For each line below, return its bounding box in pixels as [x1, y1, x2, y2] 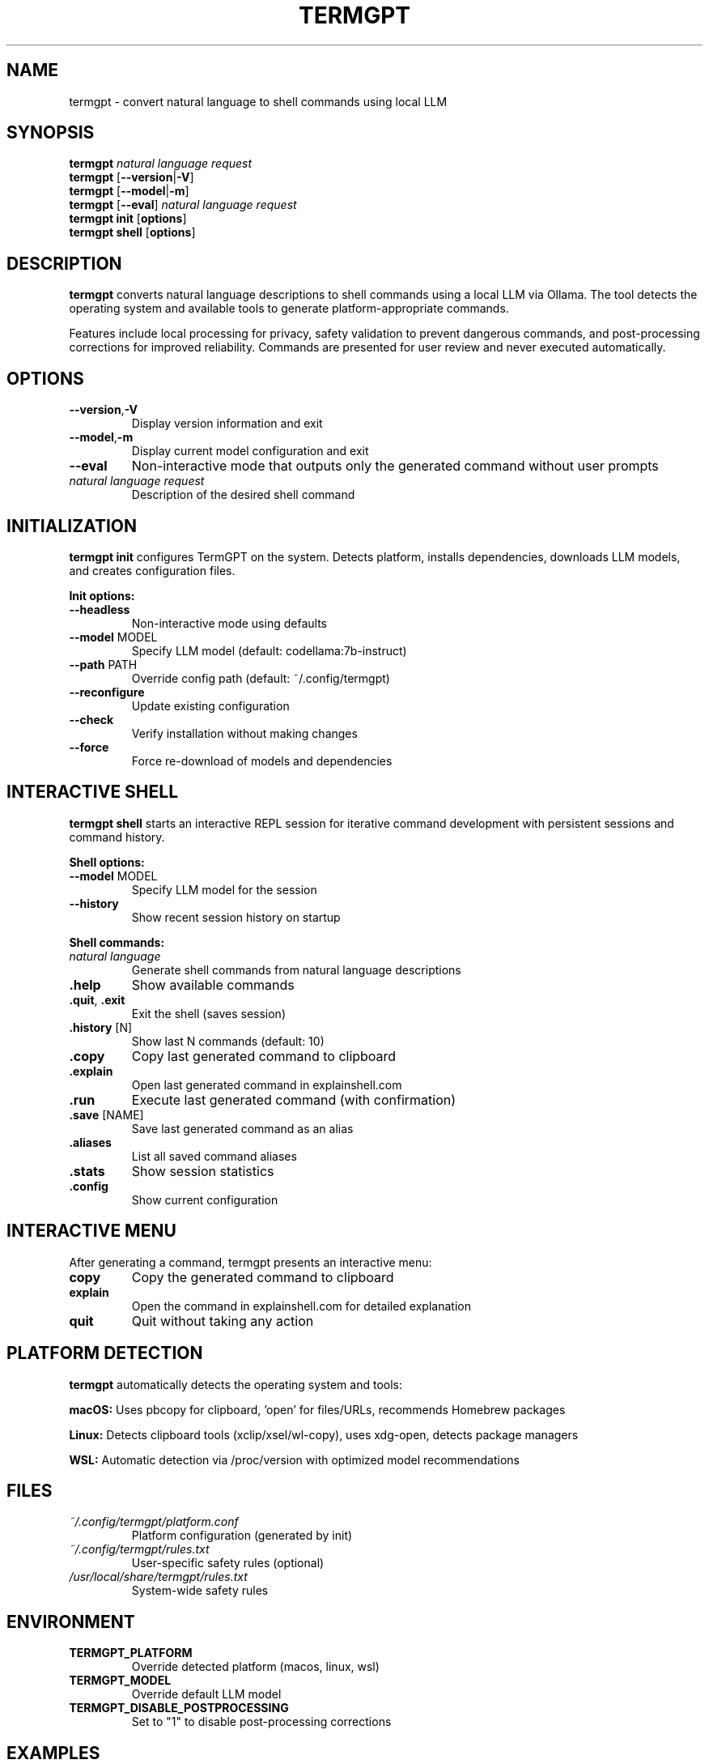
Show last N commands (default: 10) [131, 1033, 325, 1048]
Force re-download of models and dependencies [131, 753, 393, 768]
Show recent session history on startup [131, 910, 341, 924]
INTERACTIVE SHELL [6, 782, 179, 803]
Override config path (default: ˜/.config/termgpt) [131, 671, 390, 685]
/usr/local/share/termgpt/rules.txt [69, 1570, 248, 1584]
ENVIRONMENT [6, 1611, 135, 1632]
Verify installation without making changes [131, 726, 358, 740]
